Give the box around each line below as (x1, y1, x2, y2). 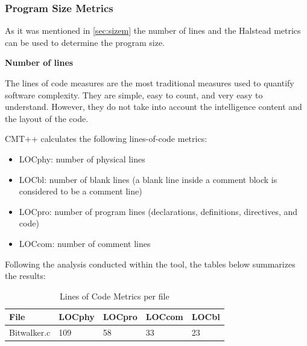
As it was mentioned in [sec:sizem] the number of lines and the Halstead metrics (5, 24, 301, 37)
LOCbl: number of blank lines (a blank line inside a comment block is (19, 173, 277, 185)
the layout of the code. (5, 112, 89, 124)
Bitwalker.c (9, 326, 51, 339)
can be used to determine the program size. (5, 36, 165, 48)
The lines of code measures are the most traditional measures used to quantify (5, 77, 294, 89)
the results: (5, 269, 46, 282)
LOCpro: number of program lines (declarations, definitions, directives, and (19, 205, 298, 217)
